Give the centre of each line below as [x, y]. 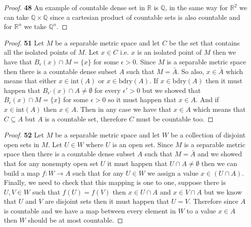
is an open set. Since [143, 144]
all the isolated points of [40, 52]
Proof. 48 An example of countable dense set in [75, 7]
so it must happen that [142, 99]
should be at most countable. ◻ [75, 220]
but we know [223, 191]
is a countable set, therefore [86, 118]
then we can [219, 163]
